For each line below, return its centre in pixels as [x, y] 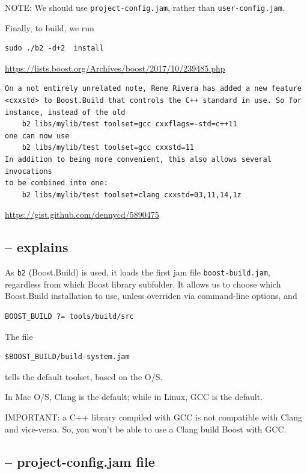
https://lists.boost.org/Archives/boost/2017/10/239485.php [115, 68]
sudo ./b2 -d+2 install [54, 48]
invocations [29, 171]
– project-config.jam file [80, 461]
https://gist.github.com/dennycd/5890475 [82, 214]
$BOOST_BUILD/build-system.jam [67, 357]
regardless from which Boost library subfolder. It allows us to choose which [143, 284]
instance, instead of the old [65, 112]
